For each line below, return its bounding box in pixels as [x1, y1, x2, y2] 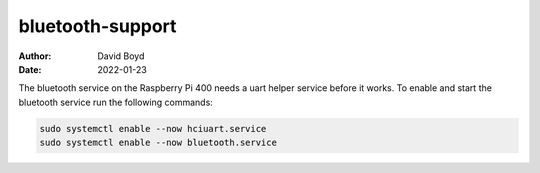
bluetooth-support [18, 15, 177, 37]
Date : [18, 63, 42, 75]
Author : [18, 50, 52, 62]
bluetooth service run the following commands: [18, 96, 214, 108]
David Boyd [97, 50, 145, 62]
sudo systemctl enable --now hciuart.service [39, 123, 267, 134]
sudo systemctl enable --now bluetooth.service [39, 137, 277, 149]
